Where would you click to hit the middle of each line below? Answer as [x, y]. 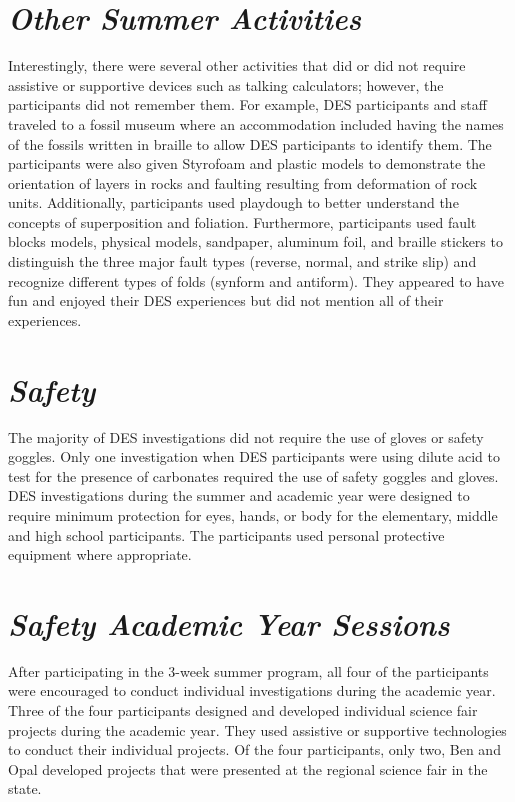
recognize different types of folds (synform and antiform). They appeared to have [256, 280]
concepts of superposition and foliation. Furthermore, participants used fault [242, 221]
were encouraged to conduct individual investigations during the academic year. [252, 690]
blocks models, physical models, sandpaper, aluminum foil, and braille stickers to [255, 241]
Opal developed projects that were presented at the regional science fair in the [248, 768]
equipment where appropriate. [100, 554]
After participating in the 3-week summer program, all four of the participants [248, 670]
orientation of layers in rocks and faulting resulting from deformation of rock [243, 182]
